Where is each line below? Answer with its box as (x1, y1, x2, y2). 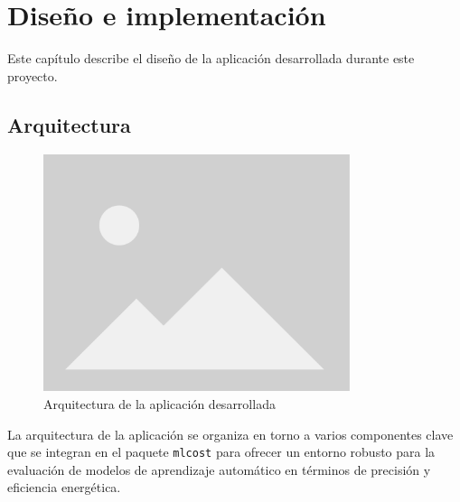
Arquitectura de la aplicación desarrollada (43, 394, 276, 413)
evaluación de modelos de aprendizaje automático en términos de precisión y (7, 460, 431, 479)
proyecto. (7, 66, 58, 85)
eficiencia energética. (7, 478, 121, 497)
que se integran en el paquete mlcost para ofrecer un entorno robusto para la (7, 442, 436, 461)
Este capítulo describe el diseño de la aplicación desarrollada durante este (7, 49, 415, 68)
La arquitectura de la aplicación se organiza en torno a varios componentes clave (7, 424, 454, 443)
